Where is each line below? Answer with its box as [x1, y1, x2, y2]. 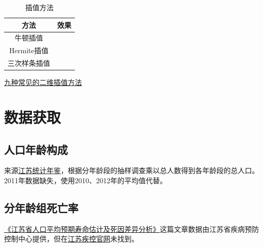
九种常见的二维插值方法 [4, 77, 82, 88]
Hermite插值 [9, 45, 49, 56]
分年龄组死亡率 [4, 199, 78, 215]
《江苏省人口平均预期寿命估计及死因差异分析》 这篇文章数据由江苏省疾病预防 [4, 223, 259, 234]
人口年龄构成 [4, 141, 68, 157]
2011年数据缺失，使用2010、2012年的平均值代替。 [4, 175, 167, 185]
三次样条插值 [8, 58, 50, 68]
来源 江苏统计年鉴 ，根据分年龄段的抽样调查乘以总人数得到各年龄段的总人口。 [4, 165, 259, 176]
